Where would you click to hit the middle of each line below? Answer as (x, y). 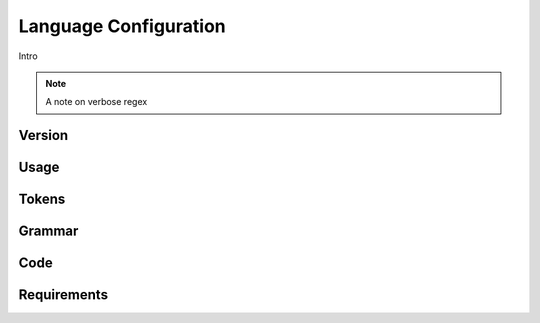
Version (43, 135)
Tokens (42, 199)
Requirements (63, 295)
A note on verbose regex (96, 102)
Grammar (48, 231)
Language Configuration (122, 26)
